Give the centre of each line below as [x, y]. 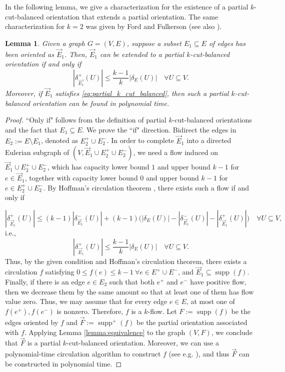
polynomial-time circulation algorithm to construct [83, 354]
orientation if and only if [43, 64]
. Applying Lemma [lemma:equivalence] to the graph [105, 332]
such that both [132, 281]
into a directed [209, 140]
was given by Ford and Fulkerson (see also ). [154, 26]
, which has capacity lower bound [98, 167]
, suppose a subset [154, 43]
